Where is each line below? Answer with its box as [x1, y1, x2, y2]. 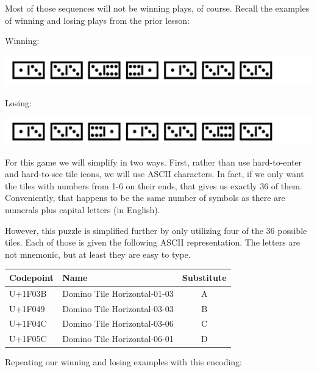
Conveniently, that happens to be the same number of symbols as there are [5, 191, 285, 204]
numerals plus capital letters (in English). [5, 203, 160, 216]
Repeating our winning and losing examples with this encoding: [5, 356, 243, 368]
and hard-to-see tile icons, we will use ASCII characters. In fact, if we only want [5, 167, 304, 180]
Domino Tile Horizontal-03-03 [62, 302, 174, 315]
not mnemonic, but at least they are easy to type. [5, 247, 191, 260]
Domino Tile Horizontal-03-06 [62, 317, 174, 330]
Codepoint [9, 271, 54, 283]
